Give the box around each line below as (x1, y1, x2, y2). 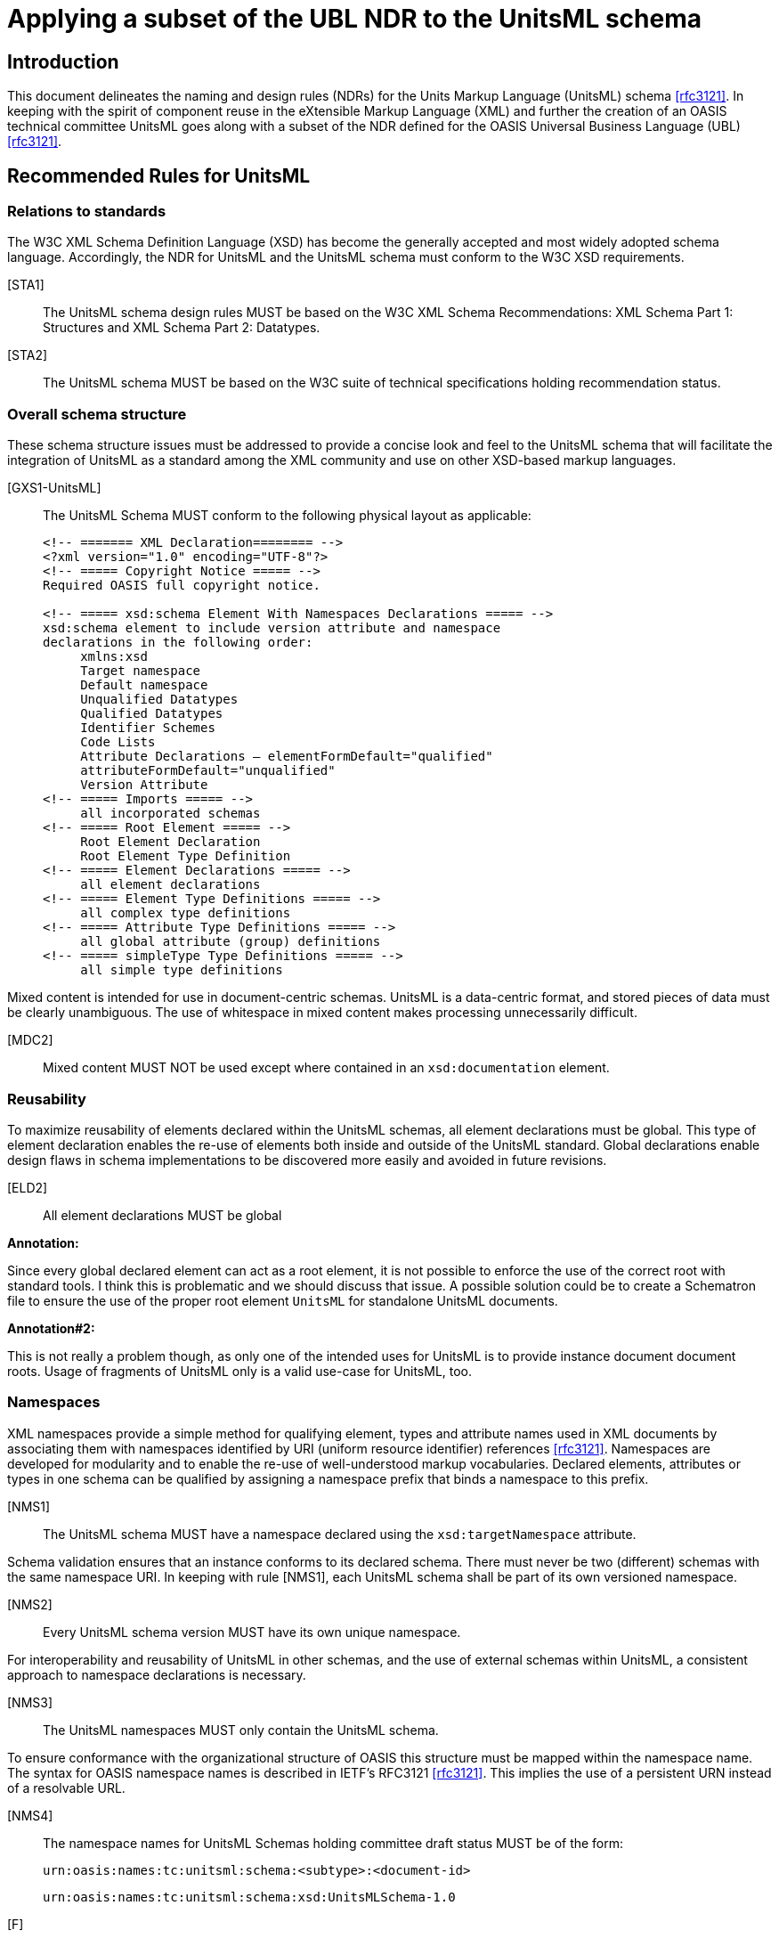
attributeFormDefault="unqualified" (80, 763, 336, 778)
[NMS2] (7, 1596, 53, 1612)
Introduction (7, 50, 119, 73)
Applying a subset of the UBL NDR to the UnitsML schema (7, 4, 702, 34)
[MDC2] (7, 1032, 53, 1048)
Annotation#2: (7, 1320, 95, 1336)
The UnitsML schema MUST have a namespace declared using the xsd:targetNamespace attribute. (43, 1526, 637, 1542)
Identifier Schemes (80, 721, 215, 736)
